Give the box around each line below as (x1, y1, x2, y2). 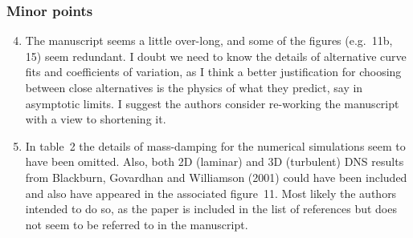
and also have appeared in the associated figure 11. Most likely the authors (25, 184, 397, 201)
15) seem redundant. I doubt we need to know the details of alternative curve (25, 47, 407, 64)
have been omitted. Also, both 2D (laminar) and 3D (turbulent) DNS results (25, 153, 404, 170)
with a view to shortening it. (25, 111, 166, 127)
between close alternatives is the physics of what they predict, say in (25, 79, 363, 95)
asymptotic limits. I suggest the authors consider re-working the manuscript (25, 95, 399, 111)
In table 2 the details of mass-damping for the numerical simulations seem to (25, 137, 406, 154)
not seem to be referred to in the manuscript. (25, 216, 248, 232)
